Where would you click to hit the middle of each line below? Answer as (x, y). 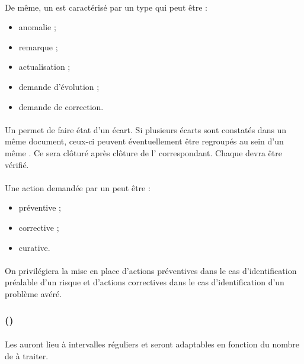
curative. (34, 247)
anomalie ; (37, 27)
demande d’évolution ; (59, 86)
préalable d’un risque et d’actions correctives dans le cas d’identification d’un (145, 282)
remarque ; (38, 46)
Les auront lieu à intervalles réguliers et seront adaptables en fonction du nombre (152, 344)
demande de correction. (61, 106)
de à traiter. (27, 355)
